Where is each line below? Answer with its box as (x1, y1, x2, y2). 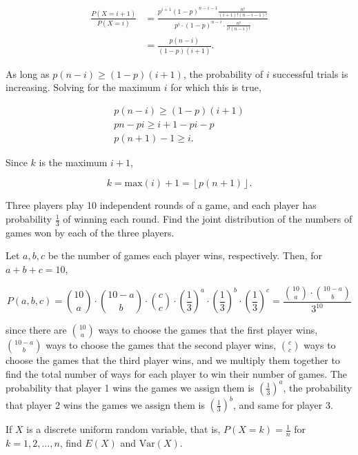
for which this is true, (170, 80, 261, 94)
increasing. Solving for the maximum (6, 80, 161, 94)
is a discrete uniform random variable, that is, (26, 422, 221, 436)
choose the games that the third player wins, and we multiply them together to (6, 353, 340, 367)
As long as (6, 66, 50, 81)
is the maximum (39, 154, 108, 169)
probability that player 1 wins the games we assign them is (6, 380, 255, 394)
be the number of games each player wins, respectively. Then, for (48, 248, 323, 263)
